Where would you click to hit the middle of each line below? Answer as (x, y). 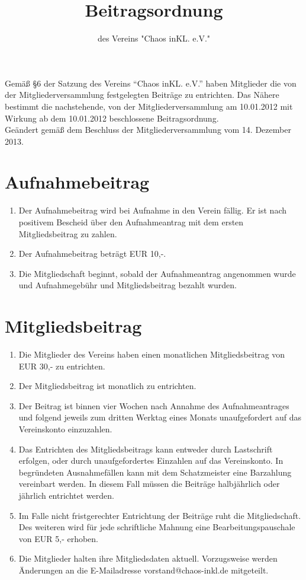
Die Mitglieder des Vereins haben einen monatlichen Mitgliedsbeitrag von (152, 354)
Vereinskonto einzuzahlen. (65, 429)
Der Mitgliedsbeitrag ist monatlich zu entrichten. (107, 386)
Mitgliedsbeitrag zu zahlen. (68, 233)
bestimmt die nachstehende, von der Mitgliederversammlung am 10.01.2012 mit (149, 106)
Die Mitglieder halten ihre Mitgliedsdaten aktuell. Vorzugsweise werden (148, 558)
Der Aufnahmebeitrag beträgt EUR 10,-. (92, 254)
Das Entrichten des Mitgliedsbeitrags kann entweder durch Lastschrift (146, 449)
